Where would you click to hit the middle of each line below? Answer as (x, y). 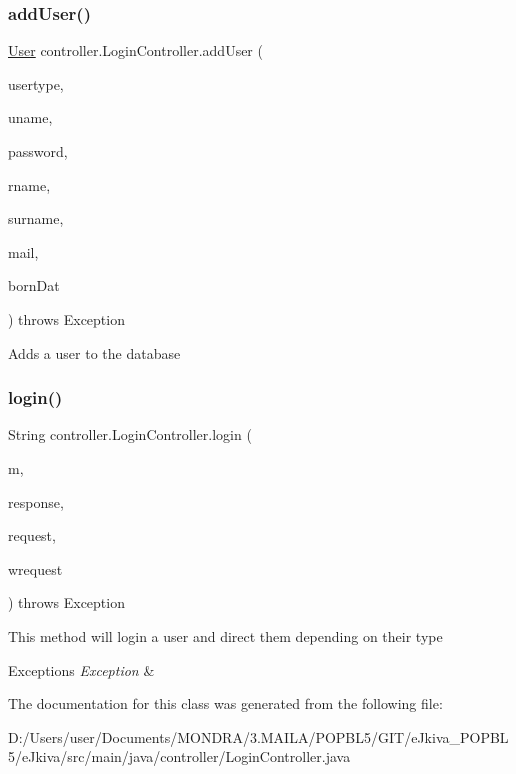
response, (36, 501)
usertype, (36, 83)
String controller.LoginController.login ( (130, 434)
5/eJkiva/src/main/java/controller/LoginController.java (179, 756)
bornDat (34, 285)
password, (38, 151)
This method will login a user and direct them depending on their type (225, 635)
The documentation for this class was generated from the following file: (225, 703)
